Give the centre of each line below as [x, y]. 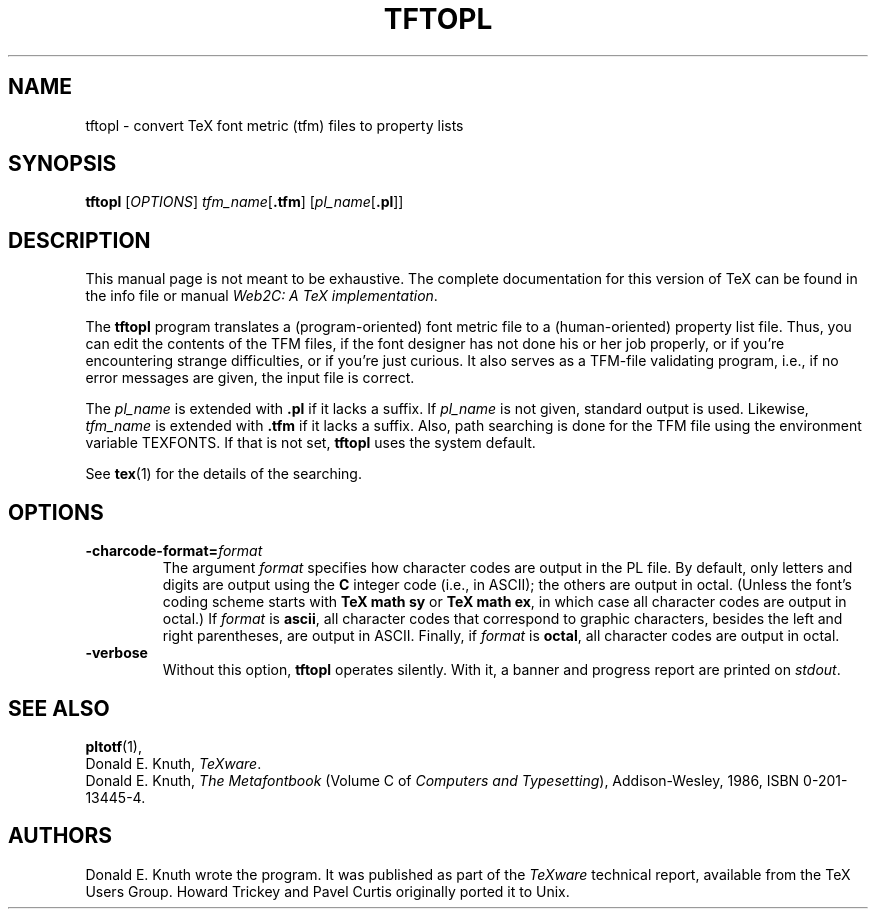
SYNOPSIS [62, 164]
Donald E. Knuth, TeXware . [173, 763]
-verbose [116, 653]
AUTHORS [60, 836]
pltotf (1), [113, 746]
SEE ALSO [59, 708]
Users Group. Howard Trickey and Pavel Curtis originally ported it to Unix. [327, 891]
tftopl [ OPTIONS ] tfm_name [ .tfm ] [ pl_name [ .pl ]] [244, 202]
